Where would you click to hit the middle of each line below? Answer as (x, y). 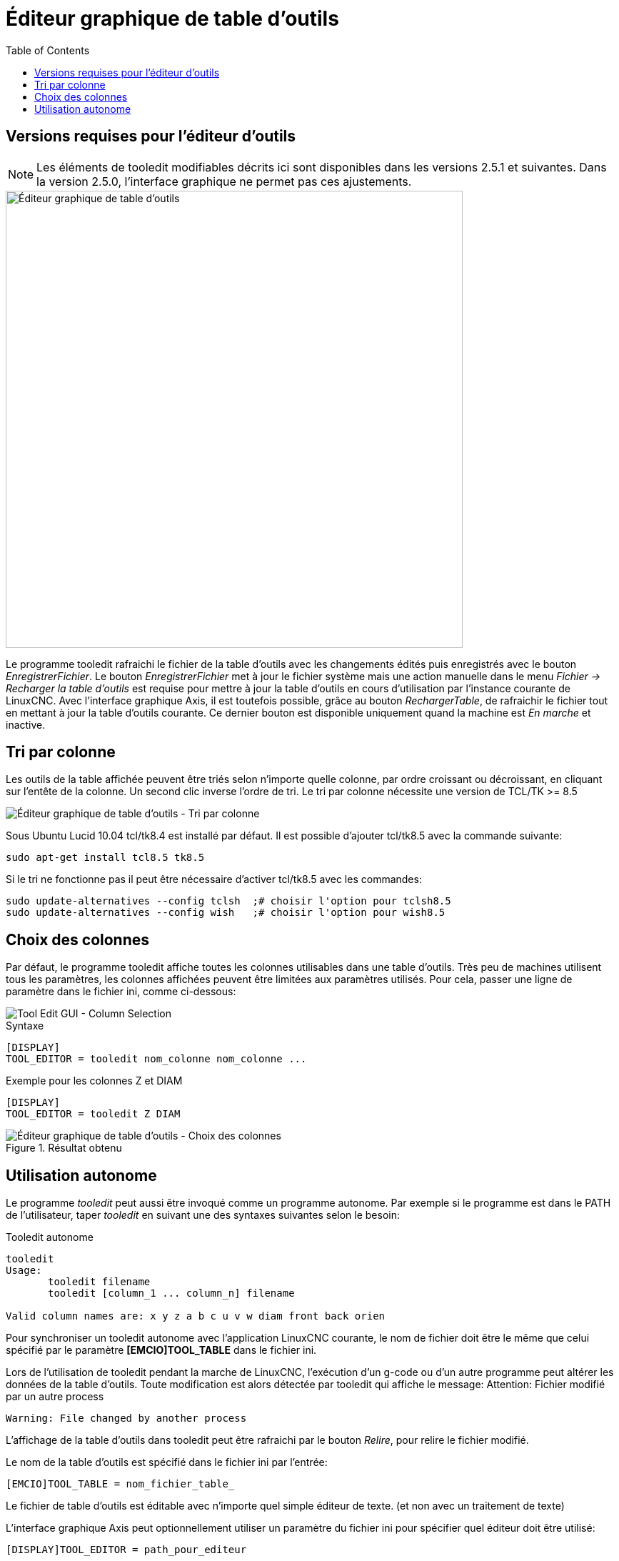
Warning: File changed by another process (126, 1418)
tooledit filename (99, 1282)
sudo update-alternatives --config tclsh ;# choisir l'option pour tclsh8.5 (228, 901)
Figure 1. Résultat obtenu (64, 1148)
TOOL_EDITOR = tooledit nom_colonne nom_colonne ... (156, 1059)
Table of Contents (48, 50)
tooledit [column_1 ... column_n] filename (171, 1293)
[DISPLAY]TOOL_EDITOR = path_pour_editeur (126, 1550)
